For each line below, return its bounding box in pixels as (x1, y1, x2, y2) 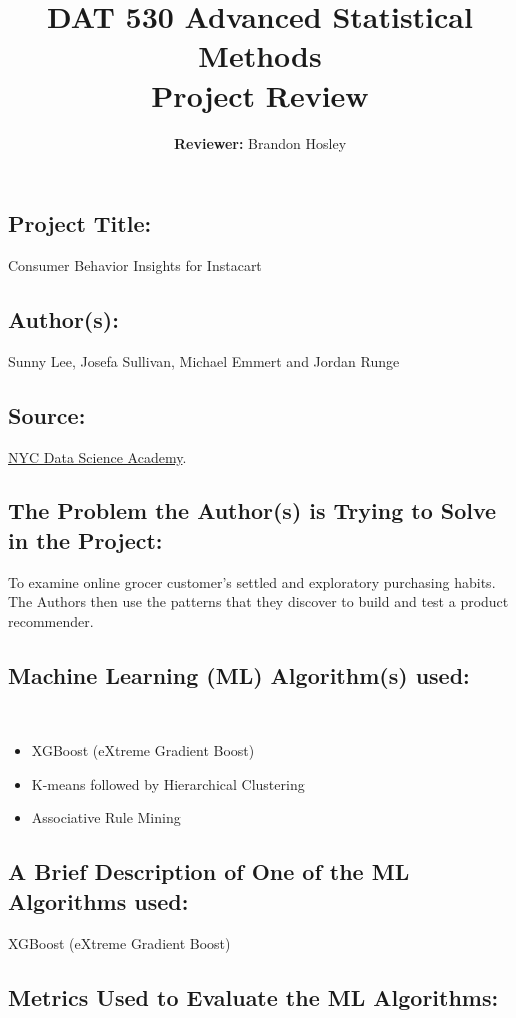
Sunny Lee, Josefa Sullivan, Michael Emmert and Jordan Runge (8, 350, 400, 371)
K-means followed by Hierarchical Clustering (31, 773, 305, 794)
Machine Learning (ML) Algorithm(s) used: (8, 659, 470, 690)
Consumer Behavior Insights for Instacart (8, 254, 262, 275)
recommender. (8, 610, 94, 631)
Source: (8, 399, 86, 430)
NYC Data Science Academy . (8, 446, 187, 467)
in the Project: (8, 524, 163, 555)
